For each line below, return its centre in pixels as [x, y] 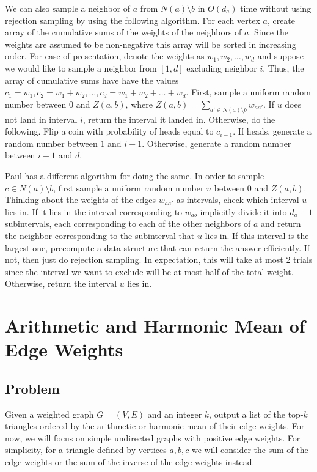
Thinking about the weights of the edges [81, 200]
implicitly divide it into [243, 211]
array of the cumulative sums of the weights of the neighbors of [123, 32]
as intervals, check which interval [238, 200]
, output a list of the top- [256, 414]
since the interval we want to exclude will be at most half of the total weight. [149, 271]
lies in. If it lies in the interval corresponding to [94, 211]
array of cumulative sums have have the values [92, 80]
